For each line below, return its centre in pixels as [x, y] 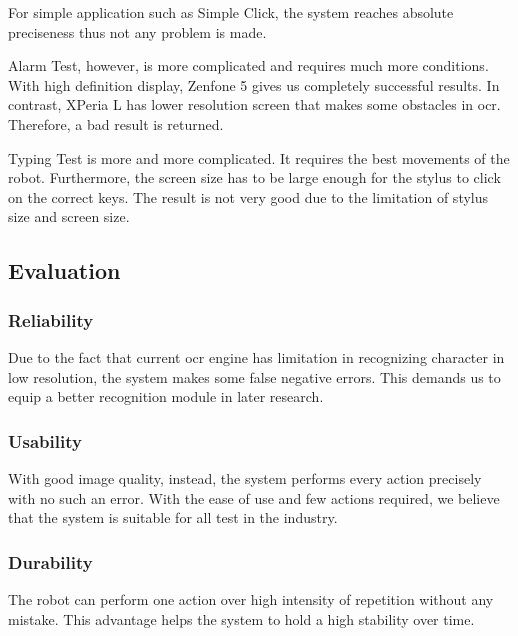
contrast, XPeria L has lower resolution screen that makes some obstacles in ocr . [254, 104]
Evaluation [64, 270]
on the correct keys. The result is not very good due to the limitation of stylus [248, 196]
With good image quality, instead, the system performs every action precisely [245, 477]
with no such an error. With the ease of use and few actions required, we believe [254, 497]
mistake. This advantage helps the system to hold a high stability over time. [241, 618]
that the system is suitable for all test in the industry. [173, 517]
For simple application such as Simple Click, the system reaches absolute [231, 12]
